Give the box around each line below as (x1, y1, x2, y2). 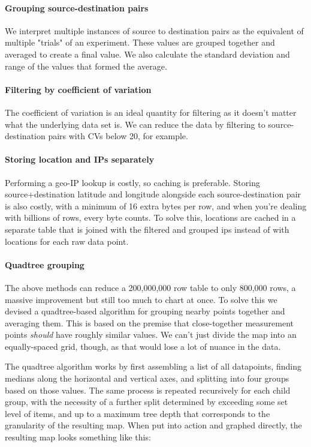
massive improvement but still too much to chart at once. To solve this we (5, 293, 277, 305)
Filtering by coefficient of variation (5, 83, 152, 95)
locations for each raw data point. (5, 235, 129, 247)
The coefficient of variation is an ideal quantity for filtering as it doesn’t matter (5, 106, 297, 118)
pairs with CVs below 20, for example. (48, 130, 188, 142)
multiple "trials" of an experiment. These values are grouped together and (5, 36, 275, 49)
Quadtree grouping (5, 258, 84, 271)
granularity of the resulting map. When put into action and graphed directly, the (5, 419, 302, 431)
